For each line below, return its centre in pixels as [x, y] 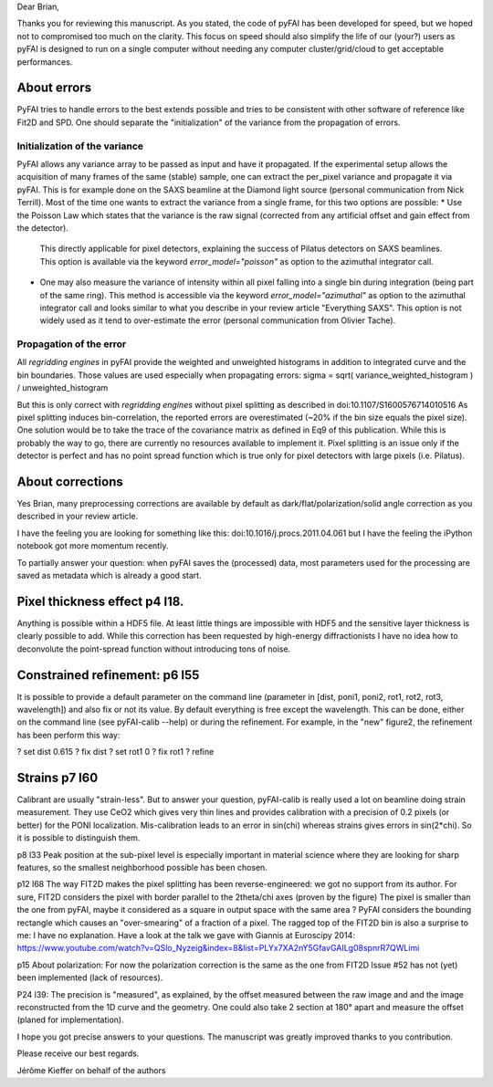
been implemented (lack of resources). [90, 977]
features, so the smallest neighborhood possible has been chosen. [142, 868]
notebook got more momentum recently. [93, 546]
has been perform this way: [68, 735]
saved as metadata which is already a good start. [109, 576]
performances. [45, 62]
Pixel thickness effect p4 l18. [100, 601]
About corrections [70, 481]
